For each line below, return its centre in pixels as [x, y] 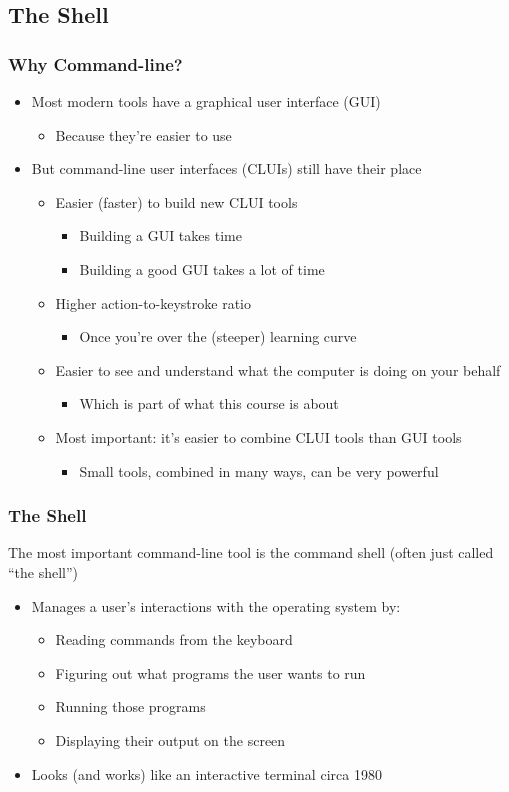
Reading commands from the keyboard [174, 639]
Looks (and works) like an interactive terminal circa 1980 [206, 773]
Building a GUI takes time [160, 235]
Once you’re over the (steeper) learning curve [218, 336]
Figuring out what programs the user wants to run [210, 672]
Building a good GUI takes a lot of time [202, 268]
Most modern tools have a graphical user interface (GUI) [206, 101]
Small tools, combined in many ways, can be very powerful [259, 470]
